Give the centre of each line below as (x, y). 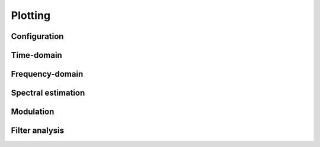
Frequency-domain (47, 74)
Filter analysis (38, 131)
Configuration (37, 36)
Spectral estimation (48, 93)
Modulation (33, 112)
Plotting (31, 15)
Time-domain (36, 55)
